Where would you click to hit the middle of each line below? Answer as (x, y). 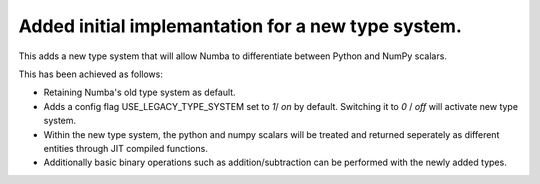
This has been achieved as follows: (91, 74)
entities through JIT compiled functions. (126, 148)
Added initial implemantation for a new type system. (240, 26)
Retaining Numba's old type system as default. (139, 92)
